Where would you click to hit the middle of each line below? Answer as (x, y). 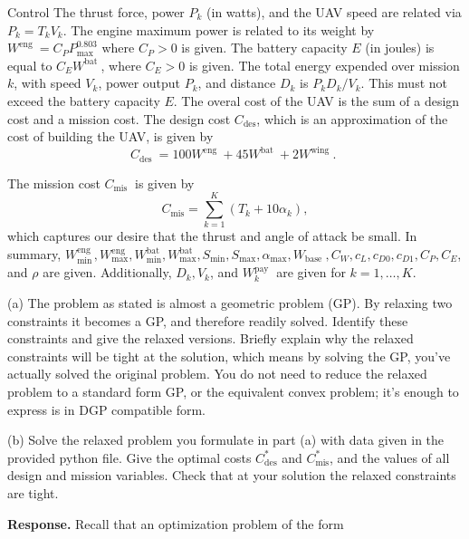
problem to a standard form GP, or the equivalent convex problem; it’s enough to (233, 391)
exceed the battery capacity (84, 100)
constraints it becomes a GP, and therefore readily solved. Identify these (208, 320)
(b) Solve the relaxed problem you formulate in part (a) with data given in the (226, 440)
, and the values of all (390, 457)
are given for (311, 272)
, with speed (48, 83)
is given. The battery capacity (264, 48)
